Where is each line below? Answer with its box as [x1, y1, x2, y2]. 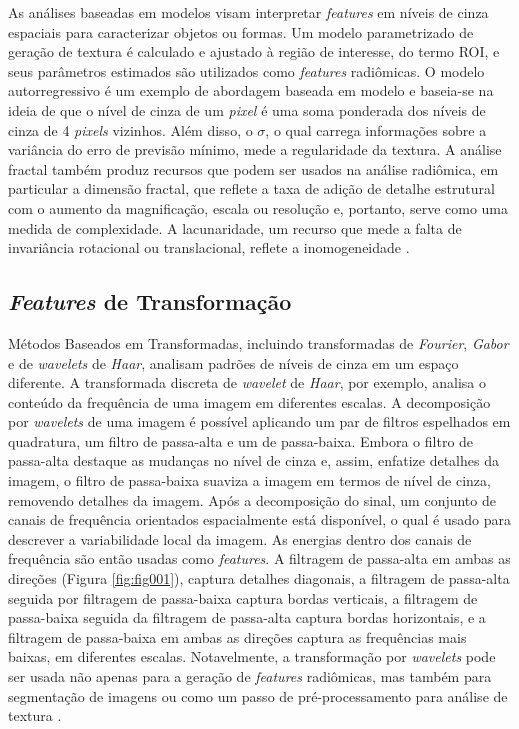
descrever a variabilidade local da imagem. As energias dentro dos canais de [8, 528, 472, 549]
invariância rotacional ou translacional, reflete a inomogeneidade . [8, 237, 410, 258]
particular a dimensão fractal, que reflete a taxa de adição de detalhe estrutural [8, 178, 495, 199]
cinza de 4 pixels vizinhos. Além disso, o [8, 119, 253, 140]
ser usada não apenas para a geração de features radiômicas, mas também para [8, 666, 492, 687]
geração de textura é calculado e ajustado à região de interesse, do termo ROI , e [8, 41, 500, 62]
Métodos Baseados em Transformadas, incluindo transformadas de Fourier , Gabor [8, 332, 509, 353]
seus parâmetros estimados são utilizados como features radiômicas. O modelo [8, 60, 485, 81]
